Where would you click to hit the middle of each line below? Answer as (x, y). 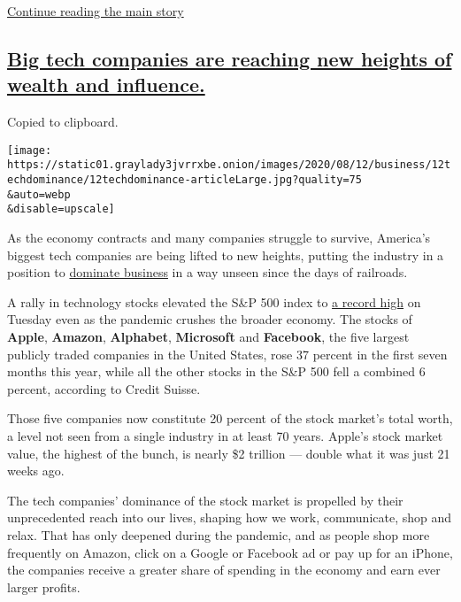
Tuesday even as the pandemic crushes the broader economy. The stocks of (210, 319)
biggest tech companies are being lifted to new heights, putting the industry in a (226, 255)
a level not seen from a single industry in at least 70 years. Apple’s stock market (225, 436)
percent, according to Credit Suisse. (104, 388)
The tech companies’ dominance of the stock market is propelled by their (205, 500)
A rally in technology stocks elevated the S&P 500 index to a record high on (214, 301)
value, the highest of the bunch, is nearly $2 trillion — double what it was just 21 (229, 453)
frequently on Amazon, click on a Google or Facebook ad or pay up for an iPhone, (230, 552)
